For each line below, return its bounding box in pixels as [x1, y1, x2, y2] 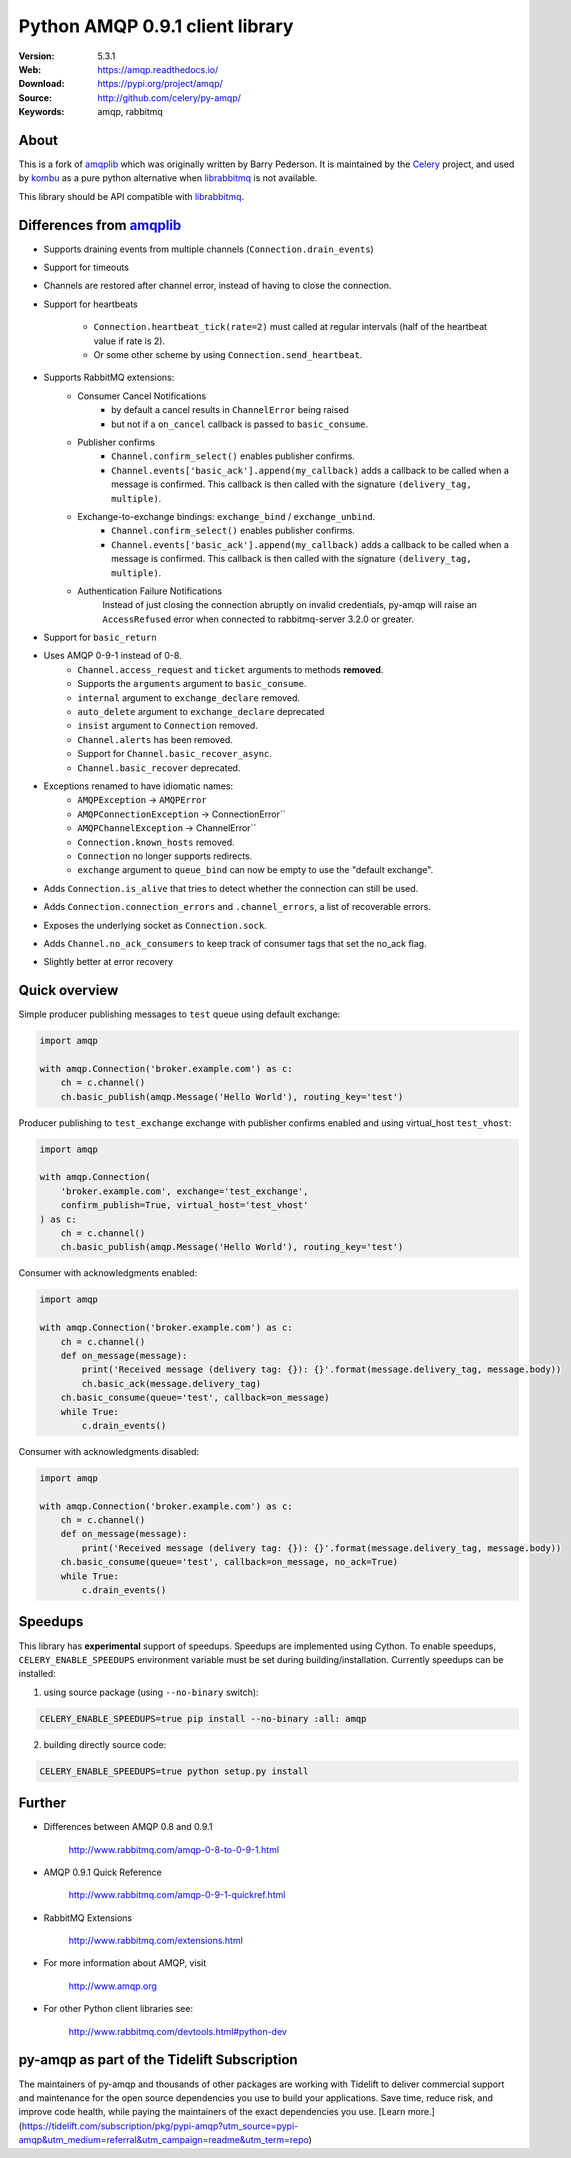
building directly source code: [43, 1738, 167, 1750]
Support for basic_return [43, 631, 157, 644]
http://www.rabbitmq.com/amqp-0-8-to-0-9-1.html [68, 1843, 280, 1855]
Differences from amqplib [18, 216, 182, 234]
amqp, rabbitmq [97, 106, 164, 118]
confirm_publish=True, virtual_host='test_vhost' [60, 1200, 309, 1211]
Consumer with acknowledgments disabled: [18, 1445, 200, 1457]
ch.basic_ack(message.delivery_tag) [81, 1378, 262, 1389]
